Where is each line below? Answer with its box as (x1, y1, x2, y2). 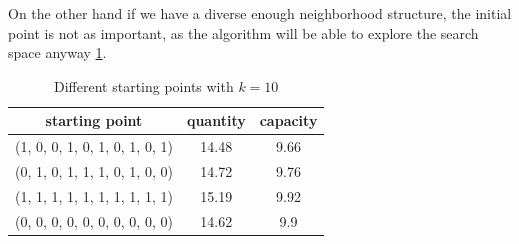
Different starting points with (54, 75, 234, 96)
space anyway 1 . (8, 42, 107, 63)
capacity (259, 110, 318, 131)
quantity (186, 110, 246, 131)
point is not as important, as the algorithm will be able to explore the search (8, 22, 479, 43)
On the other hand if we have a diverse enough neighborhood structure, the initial (8, 3, 512, 23)
